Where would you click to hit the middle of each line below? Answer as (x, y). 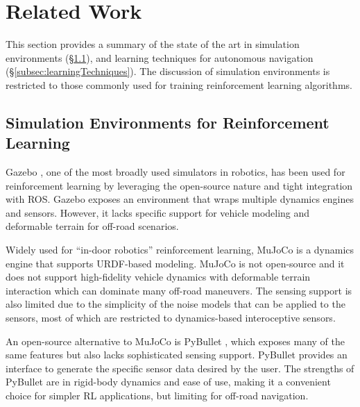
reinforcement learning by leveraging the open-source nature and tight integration (179, 185)
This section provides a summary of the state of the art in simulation (153, 44)
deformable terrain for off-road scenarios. (92, 226)
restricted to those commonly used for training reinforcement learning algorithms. (179, 84)
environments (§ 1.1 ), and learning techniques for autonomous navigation (160, 57)
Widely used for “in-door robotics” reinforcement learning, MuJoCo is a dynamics (180, 250)
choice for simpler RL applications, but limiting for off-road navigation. (157, 395)
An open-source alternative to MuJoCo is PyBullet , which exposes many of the (175, 341)
